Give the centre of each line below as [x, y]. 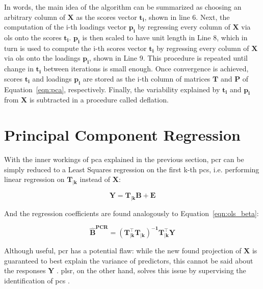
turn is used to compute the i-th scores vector [75, 48]
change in [19, 69]
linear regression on [34, 179]
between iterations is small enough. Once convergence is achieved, [146, 69]
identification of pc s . [37, 280]
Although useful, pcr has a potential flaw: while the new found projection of [123, 251]
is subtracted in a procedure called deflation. [99, 100]
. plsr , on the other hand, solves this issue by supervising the [151, 270]
